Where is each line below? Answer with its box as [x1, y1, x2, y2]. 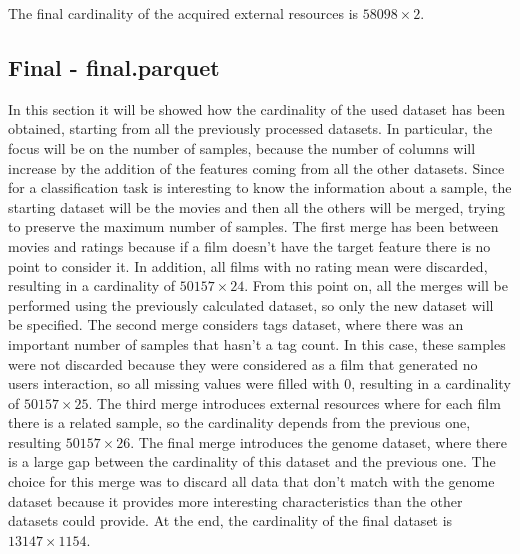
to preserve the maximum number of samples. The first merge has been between [8, 216, 499, 237]
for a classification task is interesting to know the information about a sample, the [8, 177, 512, 198]
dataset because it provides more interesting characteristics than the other [8, 490, 463, 511]
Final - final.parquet [8, 51, 220, 82]
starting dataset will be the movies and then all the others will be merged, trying [8, 196, 506, 217]
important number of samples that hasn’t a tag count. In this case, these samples [8, 333, 506, 354]
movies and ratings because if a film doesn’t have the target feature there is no [8, 235, 491, 256]
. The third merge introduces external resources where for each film [88, 392, 501, 413]
